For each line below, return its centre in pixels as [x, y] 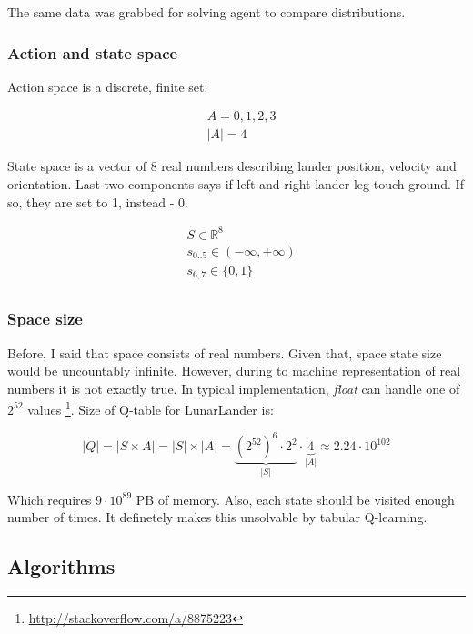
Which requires [50, 499]
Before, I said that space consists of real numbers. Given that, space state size [225, 352]
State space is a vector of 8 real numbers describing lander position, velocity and [232, 166]
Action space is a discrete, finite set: [108, 86]
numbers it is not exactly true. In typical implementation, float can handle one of [234, 388]
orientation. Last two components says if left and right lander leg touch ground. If [236, 184]
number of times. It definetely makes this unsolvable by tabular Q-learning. [217, 517]
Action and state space [93, 52]
